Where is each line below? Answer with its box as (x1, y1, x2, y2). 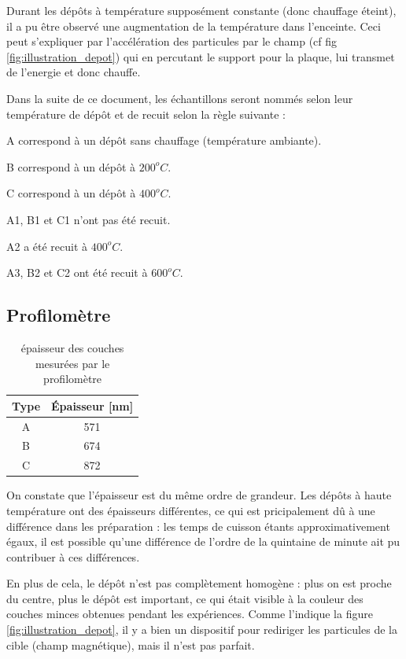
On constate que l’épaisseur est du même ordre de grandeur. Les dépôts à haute (6, 487, 392, 503)
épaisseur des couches (20, 339, 124, 355)
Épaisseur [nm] (51, 397, 134, 414)
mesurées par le (35, 355, 110, 371)
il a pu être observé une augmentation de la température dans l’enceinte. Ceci (6, 17, 381, 34)
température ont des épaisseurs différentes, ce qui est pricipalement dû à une (6, 502, 375, 518)
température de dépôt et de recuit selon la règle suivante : (6, 105, 286, 122)
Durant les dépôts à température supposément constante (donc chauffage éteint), (6, 2, 397, 18)
